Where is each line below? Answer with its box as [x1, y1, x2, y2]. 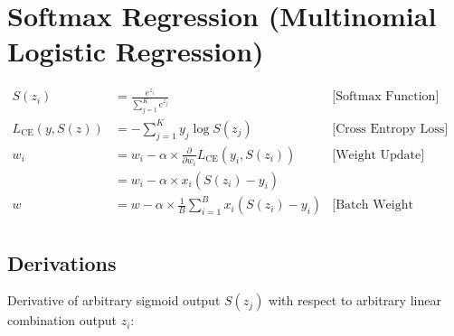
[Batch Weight [332, 199, 413, 212]
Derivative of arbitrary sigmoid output [7, 291, 221, 310]
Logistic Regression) [7, 33, 264, 70]
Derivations [7, 248, 117, 276]
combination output [7, 311, 117, 330]
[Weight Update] [332, 148, 425, 162]
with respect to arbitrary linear [269, 291, 441, 310]
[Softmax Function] [332, 90, 440, 104]
